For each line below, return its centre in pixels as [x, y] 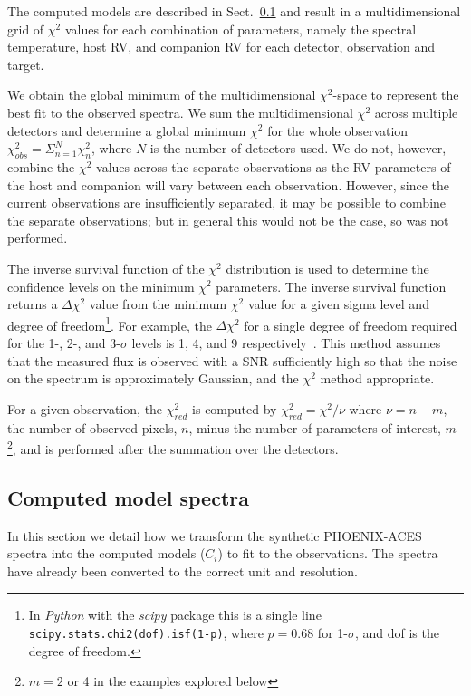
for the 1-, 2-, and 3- [64, 342]
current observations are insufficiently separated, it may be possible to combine [227, 203]
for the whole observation [338, 130]
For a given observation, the [85, 408]
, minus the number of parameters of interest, [315, 427]
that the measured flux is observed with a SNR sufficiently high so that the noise [232, 360]
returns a [33, 304]
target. [26, 64]
